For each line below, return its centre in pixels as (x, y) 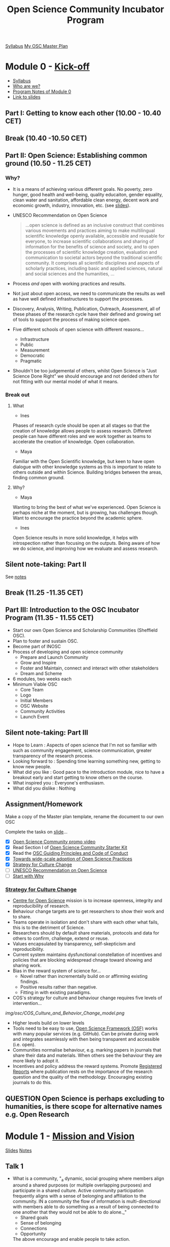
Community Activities (42, 711)
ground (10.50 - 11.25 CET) (48, 164)
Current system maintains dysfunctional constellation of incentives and (87, 954)
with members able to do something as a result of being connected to (86, 1207)
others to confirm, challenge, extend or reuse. (61, 938)
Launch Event (35, 716)
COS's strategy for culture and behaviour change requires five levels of (87, 998)
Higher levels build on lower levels (49, 1023)
